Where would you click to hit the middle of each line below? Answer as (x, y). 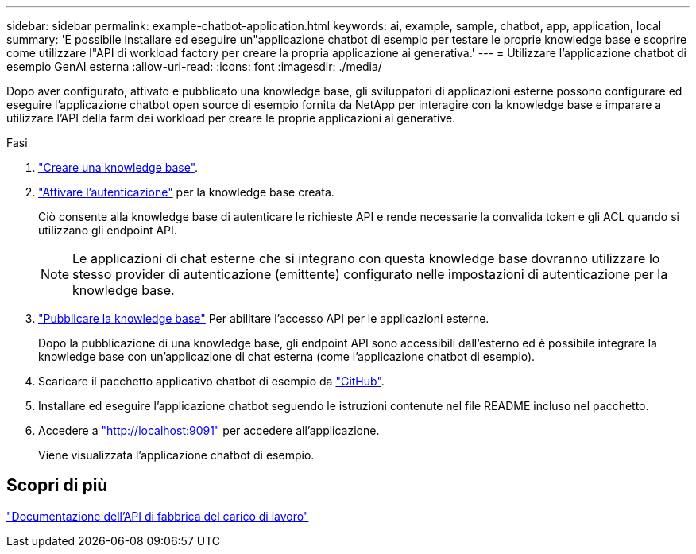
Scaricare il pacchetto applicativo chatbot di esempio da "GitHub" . (211, 381)
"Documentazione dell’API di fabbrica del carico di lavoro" (158, 516)
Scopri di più (57, 486)
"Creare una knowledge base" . (118, 167)
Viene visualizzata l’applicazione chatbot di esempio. (176, 455)
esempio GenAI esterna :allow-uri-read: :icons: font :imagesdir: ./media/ (194, 66)
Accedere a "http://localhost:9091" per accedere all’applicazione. (209, 430)
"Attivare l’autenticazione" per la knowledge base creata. (186, 192)
